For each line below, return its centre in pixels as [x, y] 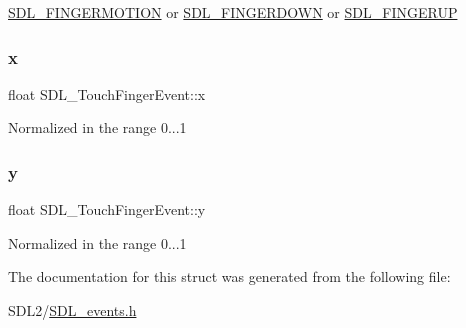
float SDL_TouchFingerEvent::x [107, 93]
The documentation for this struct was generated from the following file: [229, 276]
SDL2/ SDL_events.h [72, 310]
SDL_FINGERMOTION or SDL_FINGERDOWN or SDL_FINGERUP [233, 12]
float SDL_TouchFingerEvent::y [107, 209]
